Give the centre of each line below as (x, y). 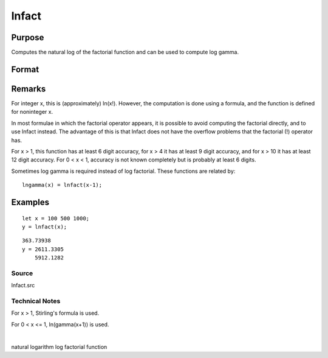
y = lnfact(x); (45, 226)
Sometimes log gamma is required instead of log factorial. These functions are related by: (123, 171)
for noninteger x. (32, 112)
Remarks (29, 89)
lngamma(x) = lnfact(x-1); (62, 185)
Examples (30, 202)
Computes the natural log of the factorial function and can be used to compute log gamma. (125, 52)
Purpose (28, 37)
